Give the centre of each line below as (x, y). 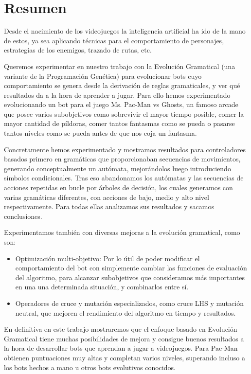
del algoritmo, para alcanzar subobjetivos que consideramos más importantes (130, 277)
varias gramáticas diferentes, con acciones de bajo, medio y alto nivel (107, 197)
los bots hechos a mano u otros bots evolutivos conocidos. (90, 367)
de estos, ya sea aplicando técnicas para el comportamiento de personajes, (114, 40)
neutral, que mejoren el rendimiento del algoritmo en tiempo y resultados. (125, 312)
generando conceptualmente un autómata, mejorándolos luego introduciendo (117, 168)
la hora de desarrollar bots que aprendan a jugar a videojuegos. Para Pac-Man (121, 348)
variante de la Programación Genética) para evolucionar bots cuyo (103, 76)
